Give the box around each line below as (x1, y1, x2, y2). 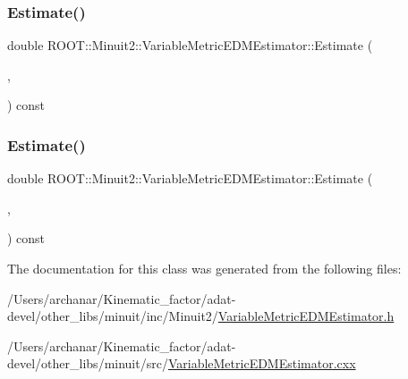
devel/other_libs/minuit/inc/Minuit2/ (7, 307, 218, 325)
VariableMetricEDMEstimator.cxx (167, 354, 356, 373)
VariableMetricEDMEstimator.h (217, 307, 395, 325)
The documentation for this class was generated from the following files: (7, 259, 402, 277)
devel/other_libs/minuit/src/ (7, 354, 168, 373)
